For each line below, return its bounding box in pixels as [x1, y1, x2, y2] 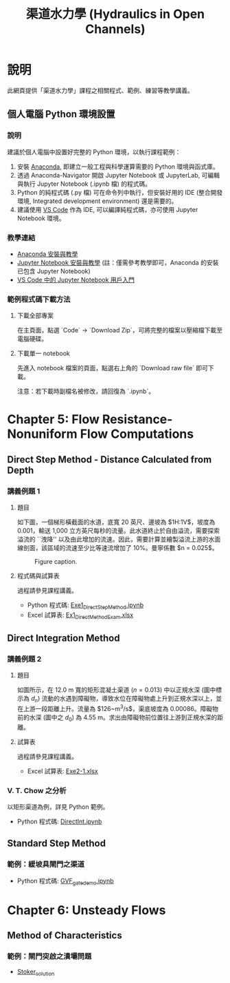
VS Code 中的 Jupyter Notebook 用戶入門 [16, 275, 135, 284]
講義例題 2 [7, 655, 42, 664]
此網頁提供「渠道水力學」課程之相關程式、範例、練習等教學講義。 [7, 86, 194, 94]
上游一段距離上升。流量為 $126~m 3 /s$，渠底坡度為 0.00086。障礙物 [23, 704, 218, 712]
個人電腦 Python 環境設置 [7, 108, 115, 120]
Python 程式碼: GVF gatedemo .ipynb [16, 876, 115, 887]
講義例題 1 [7, 486, 41, 496]
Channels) [85, 21, 146, 37]
